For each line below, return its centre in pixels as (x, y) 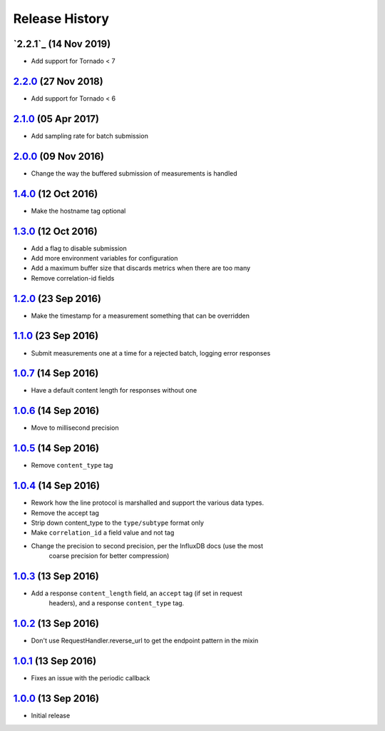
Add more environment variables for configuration (104, 258)
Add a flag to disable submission (79, 248)
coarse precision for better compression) (109, 556)
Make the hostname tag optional (78, 211)
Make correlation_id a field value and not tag (103, 533)
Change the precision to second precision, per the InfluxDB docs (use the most (147, 545)
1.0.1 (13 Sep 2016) (55, 661)
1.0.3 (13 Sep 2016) (56, 576)
